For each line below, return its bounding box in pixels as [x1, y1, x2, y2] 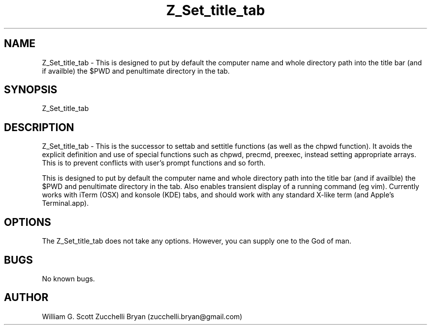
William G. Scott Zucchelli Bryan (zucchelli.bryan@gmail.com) [42, 312, 243, 321]
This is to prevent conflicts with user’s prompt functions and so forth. [42, 159, 266, 167]
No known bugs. [42, 274, 95, 283]
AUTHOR [4, 291, 49, 304]
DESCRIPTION [4, 121, 74, 134]
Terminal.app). [42, 199, 89, 208]
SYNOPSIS [4, 83, 58, 96]
